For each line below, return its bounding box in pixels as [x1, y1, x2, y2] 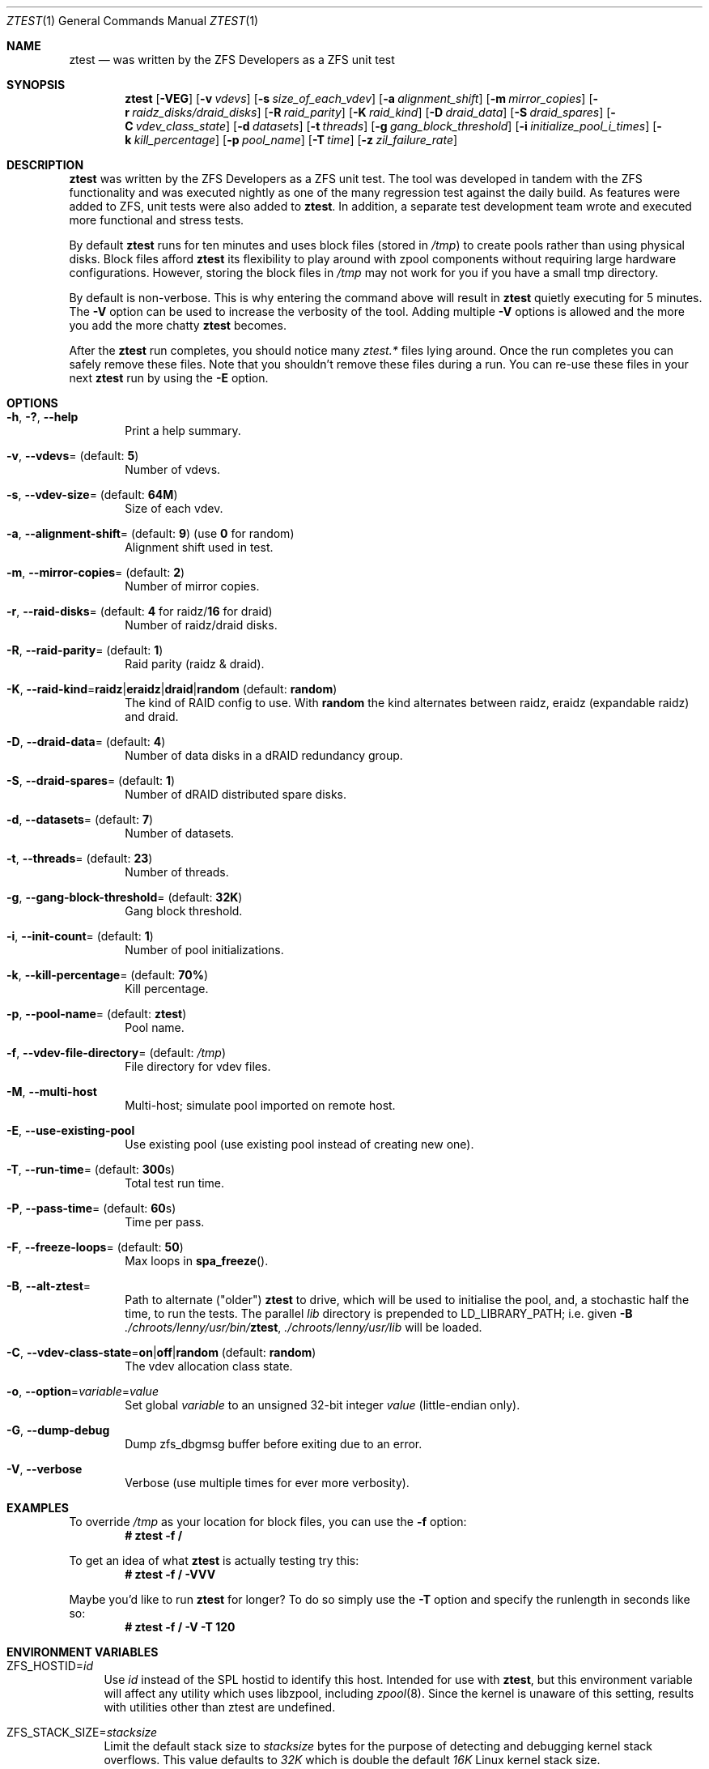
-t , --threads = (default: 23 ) [6, 851, 153, 865]
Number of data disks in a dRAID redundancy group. [125, 748, 403, 762]
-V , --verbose [6, 1462, 83, 1476]
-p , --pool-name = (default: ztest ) [6, 1007, 187, 1021]
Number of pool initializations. [125, 943, 284, 957]
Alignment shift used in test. [125, 540, 274, 554]
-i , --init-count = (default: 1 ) [6, 929, 154, 943]
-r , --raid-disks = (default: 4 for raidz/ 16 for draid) [6, 604, 273, 618]
